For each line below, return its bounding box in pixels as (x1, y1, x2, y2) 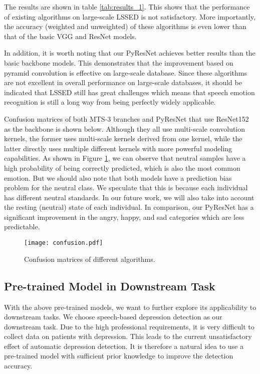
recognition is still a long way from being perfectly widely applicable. (4, 97, 216, 107)
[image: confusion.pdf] (24, 239, 103, 247)
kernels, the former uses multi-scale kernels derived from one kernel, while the (4, 133, 242, 144)
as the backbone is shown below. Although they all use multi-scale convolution (4, 123, 245, 134)
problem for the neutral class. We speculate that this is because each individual (4, 182, 248, 193)
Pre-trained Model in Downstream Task (4, 278, 215, 293)
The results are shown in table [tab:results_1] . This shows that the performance (4, 2, 250, 12)
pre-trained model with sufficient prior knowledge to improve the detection (4, 350, 233, 361)
